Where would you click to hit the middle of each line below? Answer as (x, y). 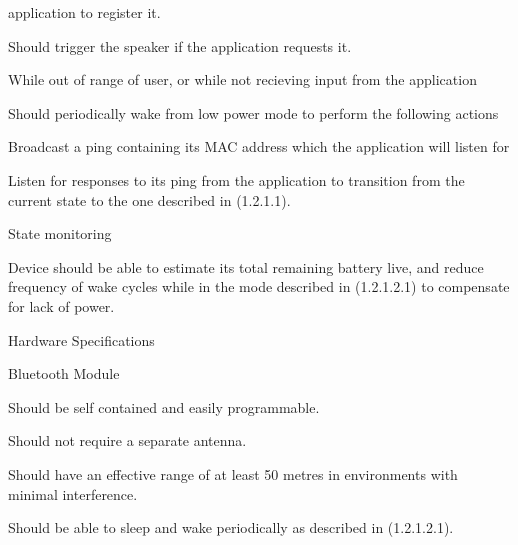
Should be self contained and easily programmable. (164, 406)
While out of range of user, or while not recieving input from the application (242, 79)
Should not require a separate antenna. (127, 440)
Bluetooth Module (64, 373)
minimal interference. (73, 493)
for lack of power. (61, 305)
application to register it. (84, 12)
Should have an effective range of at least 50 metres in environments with (233, 473)
